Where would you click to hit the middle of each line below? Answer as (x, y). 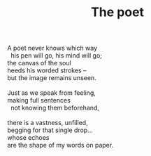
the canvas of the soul (39, 63)
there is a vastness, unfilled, (48, 123)
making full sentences (39, 100)
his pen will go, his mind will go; (56, 56)
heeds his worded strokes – (47, 70)
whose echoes (29, 138)
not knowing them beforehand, (55, 108)
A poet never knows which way (52, 48)
